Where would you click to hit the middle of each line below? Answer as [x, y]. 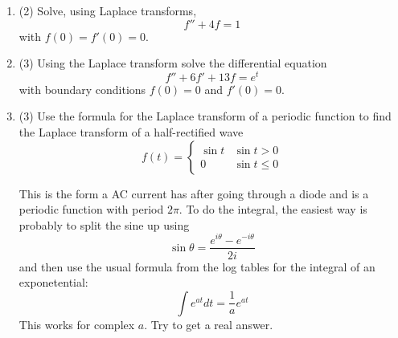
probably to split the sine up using [104, 224]
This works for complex [77, 324]
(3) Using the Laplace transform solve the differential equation [173, 63]
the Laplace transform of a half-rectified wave [131, 132]
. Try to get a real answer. [209, 324]
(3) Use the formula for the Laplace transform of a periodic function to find [205, 116]
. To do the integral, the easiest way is [273, 209]
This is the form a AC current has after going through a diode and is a [194, 193]
